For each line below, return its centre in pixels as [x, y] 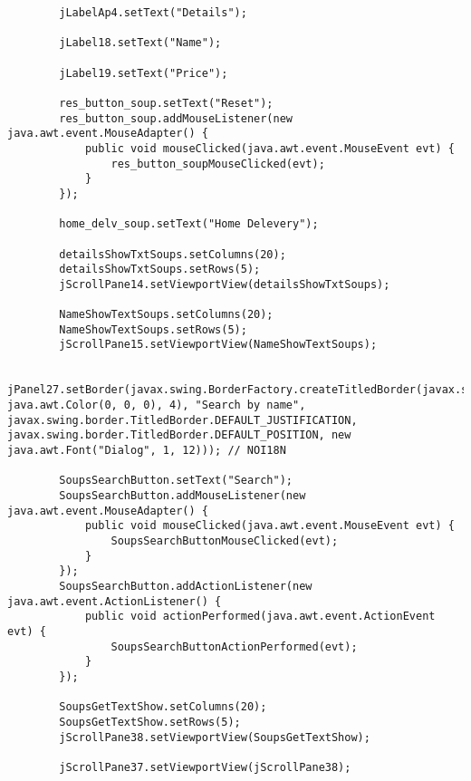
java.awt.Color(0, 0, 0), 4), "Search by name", [157, 405]
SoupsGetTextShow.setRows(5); [150, 722]
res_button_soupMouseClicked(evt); [218, 164]
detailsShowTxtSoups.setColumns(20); [173, 254]
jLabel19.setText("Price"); [144, 73]
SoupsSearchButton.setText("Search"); [176, 481]
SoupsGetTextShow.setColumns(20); [163, 707]
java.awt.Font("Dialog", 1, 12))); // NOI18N [147, 451]
